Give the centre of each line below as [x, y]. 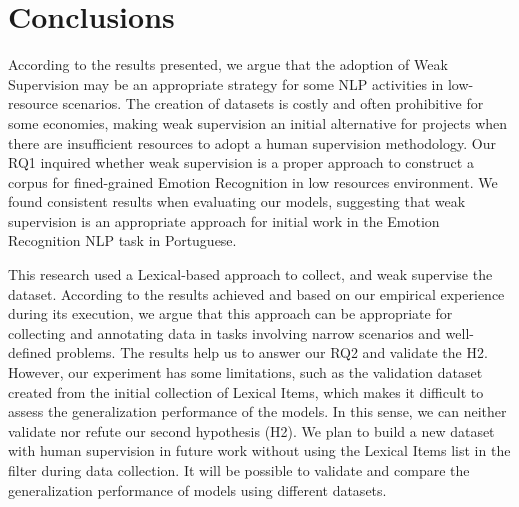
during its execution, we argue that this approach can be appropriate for [230, 313]
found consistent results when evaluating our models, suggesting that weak [237, 201]
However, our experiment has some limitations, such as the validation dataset [245, 372]
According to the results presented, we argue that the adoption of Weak [228, 64]
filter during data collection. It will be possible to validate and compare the [239, 470]
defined [30, 352]
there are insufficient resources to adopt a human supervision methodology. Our [252, 142]
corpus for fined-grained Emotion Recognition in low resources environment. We [253, 181]
